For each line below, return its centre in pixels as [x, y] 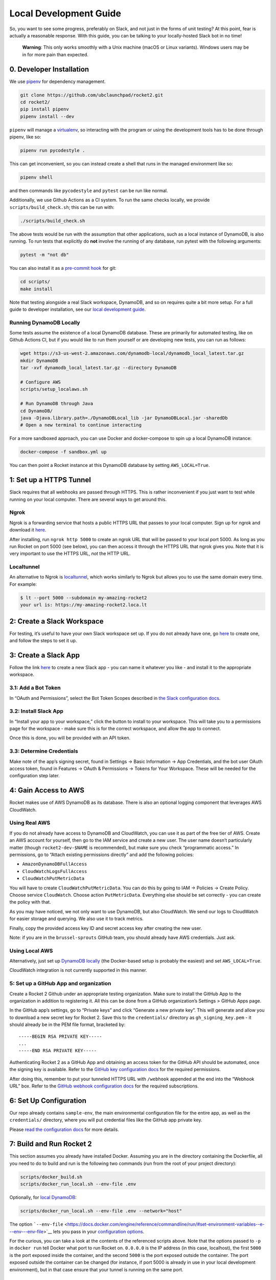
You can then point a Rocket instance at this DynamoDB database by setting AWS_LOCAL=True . [110, 465]
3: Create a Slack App [45, 655]
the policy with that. [30, 902]
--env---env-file [26, 1231]
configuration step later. [34, 776]
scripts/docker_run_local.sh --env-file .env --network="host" [101, 1211]
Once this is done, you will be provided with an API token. [70, 738]
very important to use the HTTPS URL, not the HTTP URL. [70, 553]
